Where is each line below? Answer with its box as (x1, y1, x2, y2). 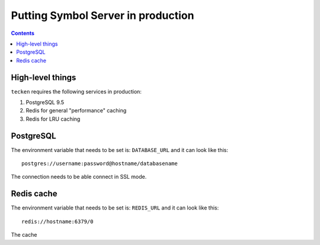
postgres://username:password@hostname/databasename (21, 160, 178, 167)
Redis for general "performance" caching (25, 107, 127, 114)
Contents (11, 30, 35, 37)
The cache (11, 231, 37, 238)
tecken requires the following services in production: (11, 88, 142, 95)
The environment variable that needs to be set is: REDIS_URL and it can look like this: (11, 204, 219, 211)
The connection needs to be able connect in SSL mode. (11, 173, 147, 180)
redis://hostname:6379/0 (21, 218, 94, 225)
